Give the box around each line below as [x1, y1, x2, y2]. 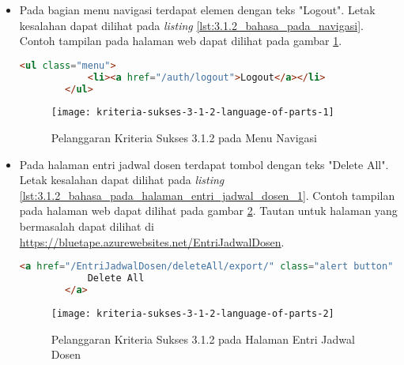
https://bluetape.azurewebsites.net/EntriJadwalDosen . [19, 233, 285, 250]
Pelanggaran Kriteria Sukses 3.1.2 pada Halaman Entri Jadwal [51, 330, 355, 347]
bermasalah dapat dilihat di [19, 218, 154, 235]
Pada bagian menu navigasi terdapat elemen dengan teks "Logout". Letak [19, 2, 376, 17]
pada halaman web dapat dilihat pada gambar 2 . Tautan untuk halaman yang [19, 202, 398, 219]
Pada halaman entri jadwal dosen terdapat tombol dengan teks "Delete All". [19, 156, 389, 172]
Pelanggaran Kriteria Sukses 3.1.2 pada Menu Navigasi [51, 130, 317, 146]
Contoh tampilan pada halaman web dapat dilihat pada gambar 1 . [19, 32, 342, 49]
